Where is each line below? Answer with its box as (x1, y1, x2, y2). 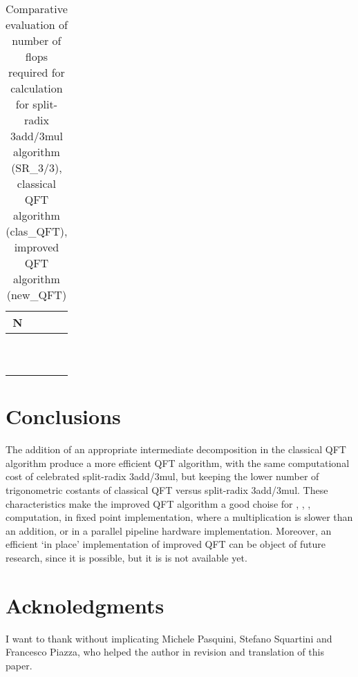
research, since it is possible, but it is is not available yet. (6, 550, 247, 564)
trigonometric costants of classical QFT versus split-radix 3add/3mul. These (6, 482, 328, 497)
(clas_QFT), (6, 223, 68, 239)
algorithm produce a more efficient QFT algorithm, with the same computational (6, 455, 350, 470)
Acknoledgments (6, 591, 164, 619)
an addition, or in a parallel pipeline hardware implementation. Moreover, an (6, 523, 332, 537)
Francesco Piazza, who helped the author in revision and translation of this (6, 645, 324, 659)
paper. (6, 658, 32, 672)
